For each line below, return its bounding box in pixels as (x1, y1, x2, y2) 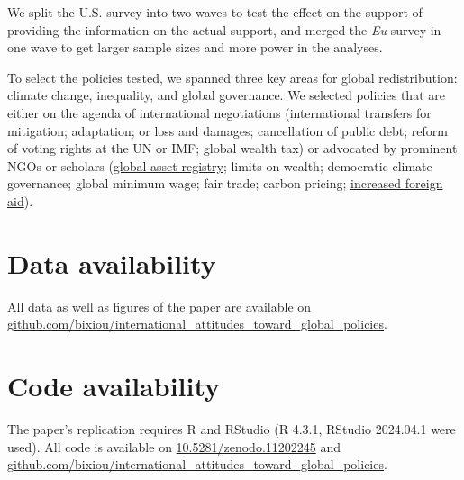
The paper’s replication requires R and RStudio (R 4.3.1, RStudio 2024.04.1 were (7, 419, 456, 438)
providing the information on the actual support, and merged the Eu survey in (7, 20, 441, 39)
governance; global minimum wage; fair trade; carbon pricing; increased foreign (7, 174, 443, 193)
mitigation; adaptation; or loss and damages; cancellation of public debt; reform (7, 121, 448, 140)
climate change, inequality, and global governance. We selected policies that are (7, 86, 445, 104)
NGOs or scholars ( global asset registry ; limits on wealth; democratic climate (7, 156, 432, 175)
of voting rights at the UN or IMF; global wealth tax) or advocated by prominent (7, 139, 458, 158)
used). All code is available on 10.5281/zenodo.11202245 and (7, 437, 341, 456)
